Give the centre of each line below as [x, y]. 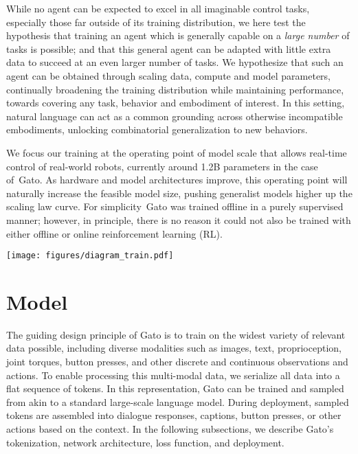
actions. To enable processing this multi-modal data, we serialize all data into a [173, 375]
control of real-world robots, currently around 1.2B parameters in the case [162, 166]
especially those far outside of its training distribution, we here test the [156, 22]
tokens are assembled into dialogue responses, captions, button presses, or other [174, 415]
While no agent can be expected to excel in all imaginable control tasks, [158, 8]
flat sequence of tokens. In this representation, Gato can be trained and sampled [175, 388]
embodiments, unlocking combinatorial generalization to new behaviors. [157, 129]
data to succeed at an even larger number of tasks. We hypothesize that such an [175, 62]
